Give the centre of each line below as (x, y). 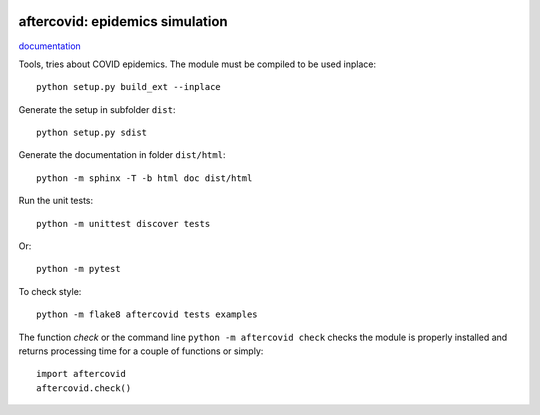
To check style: (50, 291)
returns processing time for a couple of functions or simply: (141, 351)
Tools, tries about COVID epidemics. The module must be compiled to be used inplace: (197, 64)
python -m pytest (78, 269)
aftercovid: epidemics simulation (123, 21)
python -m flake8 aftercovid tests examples (147, 314)
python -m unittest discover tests (123, 223)
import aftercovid (81, 374)
